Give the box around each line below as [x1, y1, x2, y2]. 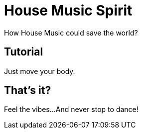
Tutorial [4, 45, 43, 58]
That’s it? [4, 84, 51, 97]
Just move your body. [4, 66, 75, 75]
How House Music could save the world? [4, 28, 138, 37]
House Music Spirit [4, 2, 133, 19]
